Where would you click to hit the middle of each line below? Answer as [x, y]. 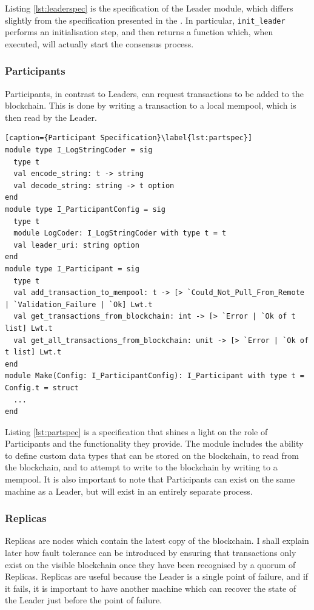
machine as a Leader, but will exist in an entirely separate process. [129, 491]
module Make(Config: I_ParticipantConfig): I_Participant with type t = [155, 376]
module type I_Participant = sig [72, 269]
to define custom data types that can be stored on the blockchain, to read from [152, 455]
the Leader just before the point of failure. [84, 600]
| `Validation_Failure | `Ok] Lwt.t [79, 304]
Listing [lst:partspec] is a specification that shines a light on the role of [136, 431]
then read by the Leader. [51, 117]
